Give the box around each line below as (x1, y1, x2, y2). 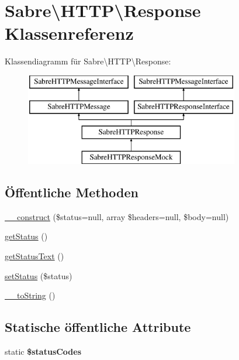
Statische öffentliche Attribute (5, 318, 191, 336)
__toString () (5, 289, 56, 301)
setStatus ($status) (5, 269, 72, 282)
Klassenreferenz (5, 21, 134, 45)
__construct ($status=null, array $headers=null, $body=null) (5, 210, 229, 222)
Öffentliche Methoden (5, 183, 138, 201)
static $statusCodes (5, 345, 82, 358)
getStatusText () (5, 250, 64, 262)
